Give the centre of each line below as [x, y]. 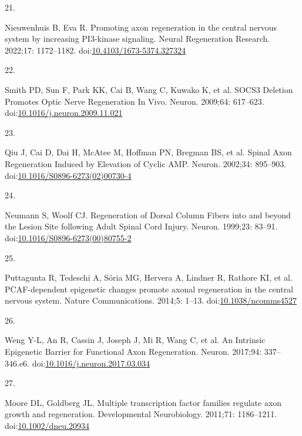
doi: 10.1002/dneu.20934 [47, 426]
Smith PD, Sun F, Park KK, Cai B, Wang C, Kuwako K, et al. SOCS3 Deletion [149, 89]
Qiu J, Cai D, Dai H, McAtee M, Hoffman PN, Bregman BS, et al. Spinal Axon [148, 152]
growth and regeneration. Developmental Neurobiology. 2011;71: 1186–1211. [141, 414]
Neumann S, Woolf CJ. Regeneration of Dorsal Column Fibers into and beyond [148, 214]
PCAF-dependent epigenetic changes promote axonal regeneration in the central [149, 289]
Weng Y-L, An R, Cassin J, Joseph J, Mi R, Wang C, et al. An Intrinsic [135, 340]
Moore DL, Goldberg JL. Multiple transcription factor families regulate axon [143, 402]
